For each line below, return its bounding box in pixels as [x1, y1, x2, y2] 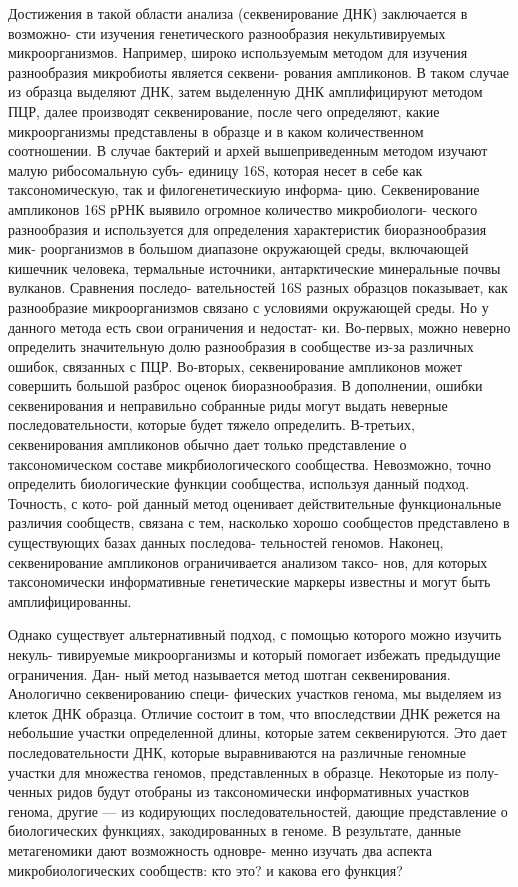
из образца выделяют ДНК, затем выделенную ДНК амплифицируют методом [8, 81, 483, 102]
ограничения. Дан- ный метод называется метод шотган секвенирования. [8, 663, 451, 684]
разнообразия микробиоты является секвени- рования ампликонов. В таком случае [8, 61, 510, 82]
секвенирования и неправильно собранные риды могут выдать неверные [8, 394, 448, 415]
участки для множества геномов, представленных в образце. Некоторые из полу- [8, 761, 499, 782]
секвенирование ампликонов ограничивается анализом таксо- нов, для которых [8, 551, 488, 572]
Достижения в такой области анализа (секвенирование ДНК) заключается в [8, 3, 468, 23]
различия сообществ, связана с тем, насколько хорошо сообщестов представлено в [8, 512, 510, 533]
